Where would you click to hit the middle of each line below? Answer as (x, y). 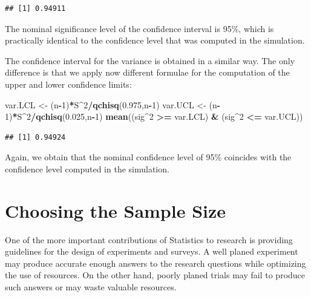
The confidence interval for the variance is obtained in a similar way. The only (150, 60)
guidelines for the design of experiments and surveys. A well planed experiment (152, 251)
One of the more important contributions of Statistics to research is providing (149, 239)
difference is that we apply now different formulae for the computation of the (147, 72)
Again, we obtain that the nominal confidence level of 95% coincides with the (148, 157)
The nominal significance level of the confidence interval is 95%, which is (139, 28)
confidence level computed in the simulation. (87, 168)
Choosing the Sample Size (116, 210)
